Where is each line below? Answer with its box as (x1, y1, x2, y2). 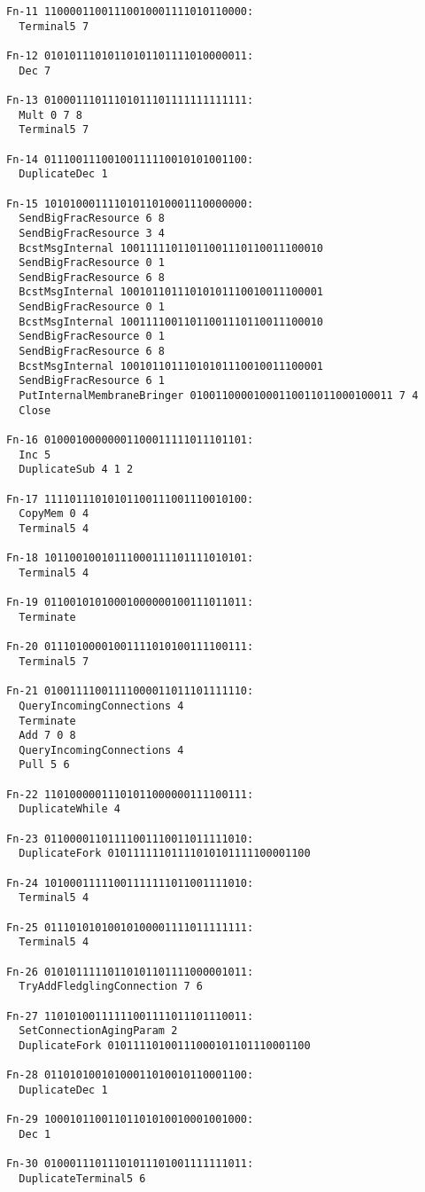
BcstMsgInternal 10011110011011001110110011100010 (19, 315, 323, 328)
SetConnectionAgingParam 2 (19, 1024, 178, 1038)
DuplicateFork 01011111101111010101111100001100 (19, 847, 311, 860)
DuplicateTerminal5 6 (19, 1172, 146, 1185)
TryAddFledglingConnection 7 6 (19, 980, 203, 993)
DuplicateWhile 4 (19, 803, 120, 816)
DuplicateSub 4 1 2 (19, 463, 134, 476)
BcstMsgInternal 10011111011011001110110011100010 (19, 241, 323, 255)
